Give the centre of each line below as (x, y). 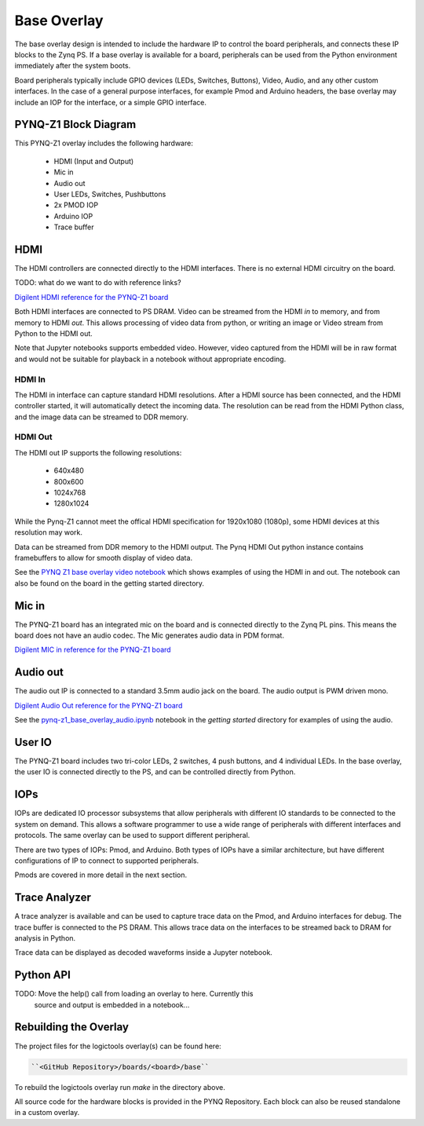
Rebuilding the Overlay (72, 1027)
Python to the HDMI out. (54, 333)
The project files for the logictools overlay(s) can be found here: (118, 1046)
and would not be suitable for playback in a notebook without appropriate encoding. (150, 359)
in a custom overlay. (47, 1113)
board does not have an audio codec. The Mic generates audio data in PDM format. (149, 635)
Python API (42, 975)
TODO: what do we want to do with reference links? (98, 283)
